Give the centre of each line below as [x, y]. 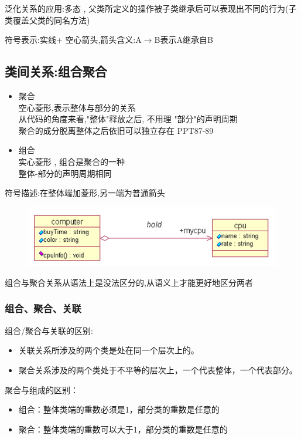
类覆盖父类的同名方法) [47, 20]
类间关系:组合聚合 [56, 71]
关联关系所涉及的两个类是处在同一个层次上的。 [109, 350]
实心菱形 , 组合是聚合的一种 [72, 161]
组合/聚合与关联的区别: [49, 330]
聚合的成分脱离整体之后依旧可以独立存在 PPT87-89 [116, 130]
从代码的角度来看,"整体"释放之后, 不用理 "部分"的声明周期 [128, 119]
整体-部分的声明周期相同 [65, 173]
